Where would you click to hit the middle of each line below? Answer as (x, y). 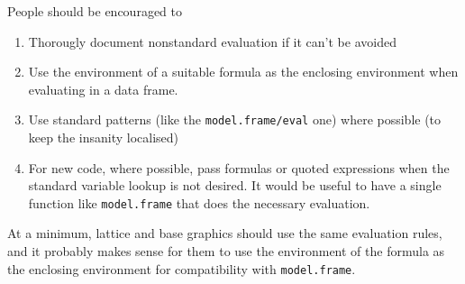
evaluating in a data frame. (103, 89)
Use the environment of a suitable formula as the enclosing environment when (243, 72)
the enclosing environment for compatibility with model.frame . (182, 268)
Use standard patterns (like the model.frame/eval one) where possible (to (235, 119)
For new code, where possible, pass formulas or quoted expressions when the (239, 167)
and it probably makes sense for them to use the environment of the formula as (226, 251)
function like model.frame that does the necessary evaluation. (199, 202)
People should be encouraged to (95, 11)
